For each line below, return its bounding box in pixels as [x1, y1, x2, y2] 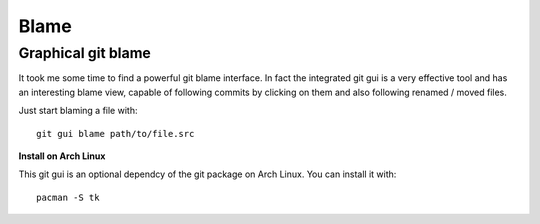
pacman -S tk [36, 191, 100, 203]
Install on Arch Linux [18, 150, 106, 162]
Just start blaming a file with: [18, 105, 138, 117]
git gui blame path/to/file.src [36, 128, 195, 139]
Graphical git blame [18, 44, 152, 62]
